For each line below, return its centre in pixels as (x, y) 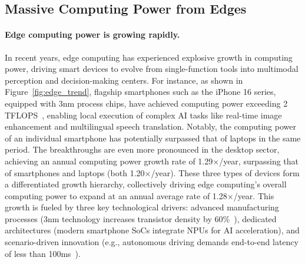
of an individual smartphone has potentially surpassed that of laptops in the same (153, 138)
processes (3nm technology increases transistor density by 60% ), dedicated (141, 218)
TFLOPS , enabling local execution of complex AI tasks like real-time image (143, 115)
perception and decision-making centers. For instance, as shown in (124, 80)
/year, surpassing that (259, 161)
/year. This (254, 195)
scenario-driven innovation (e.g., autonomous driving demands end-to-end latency (152, 242)
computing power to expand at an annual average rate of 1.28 (116, 195)
